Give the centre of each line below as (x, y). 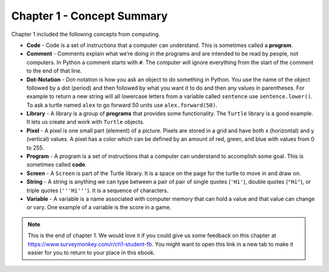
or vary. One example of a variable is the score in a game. (99, 207)
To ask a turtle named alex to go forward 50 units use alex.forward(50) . (122, 105)
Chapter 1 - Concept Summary (90, 16)
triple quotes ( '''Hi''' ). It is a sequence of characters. (97, 190)
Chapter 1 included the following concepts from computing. (86, 34)
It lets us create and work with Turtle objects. (86, 122)
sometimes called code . (57, 165)
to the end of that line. (54, 71)
